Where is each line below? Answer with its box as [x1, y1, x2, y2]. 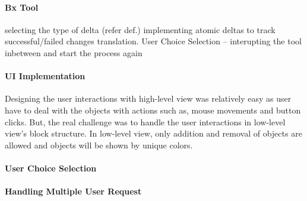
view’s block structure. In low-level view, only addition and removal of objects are [5, 127, 302, 140]
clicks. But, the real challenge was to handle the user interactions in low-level [5, 115, 286, 128]
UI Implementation [5, 70, 86, 82]
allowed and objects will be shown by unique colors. [5, 138, 193, 151]
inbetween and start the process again [5, 46, 143, 59]
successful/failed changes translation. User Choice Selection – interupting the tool [5, 35, 302, 47]
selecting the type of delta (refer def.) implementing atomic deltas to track [5, 23, 276, 35]
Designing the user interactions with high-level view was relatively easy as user [5, 92, 292, 105]
